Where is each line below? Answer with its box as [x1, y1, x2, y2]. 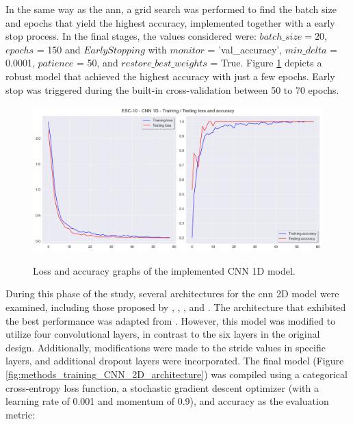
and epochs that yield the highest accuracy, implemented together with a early [5, 15, 335, 29]
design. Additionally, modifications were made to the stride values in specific [5, 340, 326, 354]
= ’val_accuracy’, [207, 42, 283, 56]
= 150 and [36, 42, 81, 56]
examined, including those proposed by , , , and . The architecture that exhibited [5, 299, 346, 314]
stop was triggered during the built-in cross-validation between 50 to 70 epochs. [5, 82, 339, 97]
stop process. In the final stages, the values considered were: [5, 29, 257, 43]
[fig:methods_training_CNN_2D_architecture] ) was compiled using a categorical [5, 366, 348, 381]
